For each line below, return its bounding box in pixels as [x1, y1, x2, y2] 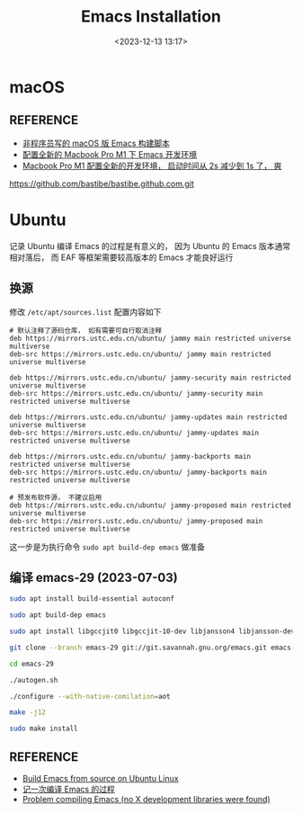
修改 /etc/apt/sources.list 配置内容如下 [9, 306, 162, 317]
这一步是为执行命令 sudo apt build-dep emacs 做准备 [9, 541, 205, 552]
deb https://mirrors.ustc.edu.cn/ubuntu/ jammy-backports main [9, 451, 252, 460]
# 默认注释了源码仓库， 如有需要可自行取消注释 [9, 326, 163, 335]
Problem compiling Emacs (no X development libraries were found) [22, 794, 271, 804]
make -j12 [9, 708, 47, 717]
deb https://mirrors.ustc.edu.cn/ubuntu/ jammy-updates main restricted [9, 412, 288, 422]
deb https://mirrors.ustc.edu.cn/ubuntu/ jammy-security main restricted [9, 373, 292, 382]
